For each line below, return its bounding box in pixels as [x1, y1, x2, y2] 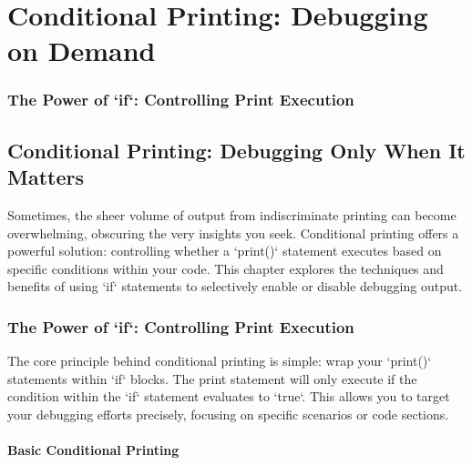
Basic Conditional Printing [7, 440, 180, 460]
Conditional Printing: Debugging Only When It [7, 136, 466, 164]
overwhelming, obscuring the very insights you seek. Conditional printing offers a [7, 223, 459, 242]
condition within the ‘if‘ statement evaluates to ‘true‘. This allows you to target [7, 387, 450, 406]
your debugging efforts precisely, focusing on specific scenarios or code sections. [7, 404, 449, 423]
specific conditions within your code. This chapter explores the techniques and [7, 258, 444, 278]
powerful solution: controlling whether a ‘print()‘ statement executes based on [7, 241, 442, 260]
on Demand [7, 32, 156, 69]
